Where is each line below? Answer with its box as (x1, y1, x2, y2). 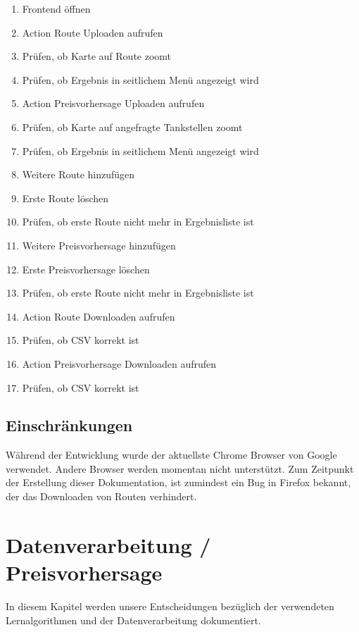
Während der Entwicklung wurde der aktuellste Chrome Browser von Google (6, 447, 337, 462)
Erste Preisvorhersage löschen (22, 261, 150, 276)
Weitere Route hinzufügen (22, 167, 135, 182)
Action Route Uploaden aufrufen (22, 25, 163, 39)
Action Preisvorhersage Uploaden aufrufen (22, 96, 205, 111)
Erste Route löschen (22, 190, 109, 205)
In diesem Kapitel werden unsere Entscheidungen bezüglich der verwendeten (6, 598, 334, 613)
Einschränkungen (6, 414, 133, 436)
